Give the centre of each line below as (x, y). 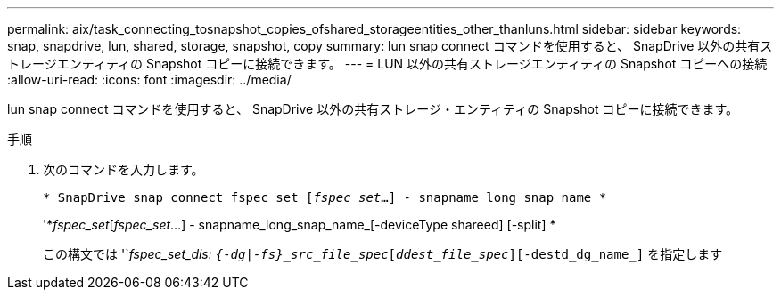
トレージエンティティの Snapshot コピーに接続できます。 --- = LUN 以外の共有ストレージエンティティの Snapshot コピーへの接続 (387, 64)
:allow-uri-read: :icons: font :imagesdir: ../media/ (149, 80)
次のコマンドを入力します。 (123, 169)
